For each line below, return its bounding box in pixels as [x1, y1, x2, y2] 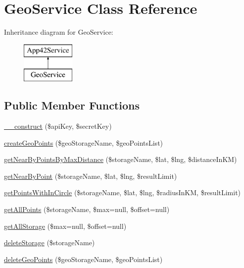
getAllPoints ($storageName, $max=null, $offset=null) [4, 204, 170, 214]
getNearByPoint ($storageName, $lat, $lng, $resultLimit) [4, 170, 177, 181]
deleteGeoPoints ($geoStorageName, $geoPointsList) [4, 254, 163, 264]
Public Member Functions [4, 98, 140, 113]
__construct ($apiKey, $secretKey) [4, 121, 112, 131]
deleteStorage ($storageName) [4, 237, 95, 248]
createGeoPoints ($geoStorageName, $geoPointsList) [4, 137, 163, 148]
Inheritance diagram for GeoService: [4, 27, 113, 37]
